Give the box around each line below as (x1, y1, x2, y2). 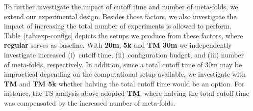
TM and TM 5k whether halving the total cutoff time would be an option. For (4, 78, 245, 88)
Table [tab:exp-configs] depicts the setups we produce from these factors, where (4, 30, 243, 40)
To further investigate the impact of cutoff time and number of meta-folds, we (4, 1, 238, 11)
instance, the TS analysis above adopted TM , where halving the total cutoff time (4, 88, 250, 98)
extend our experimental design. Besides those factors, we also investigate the (4, 11, 237, 21)
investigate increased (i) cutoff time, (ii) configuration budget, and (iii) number (4, 49, 244, 59)
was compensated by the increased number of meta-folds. (4, 97, 176, 108)
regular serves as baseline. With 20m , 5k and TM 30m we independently (4, 40, 232, 50)
